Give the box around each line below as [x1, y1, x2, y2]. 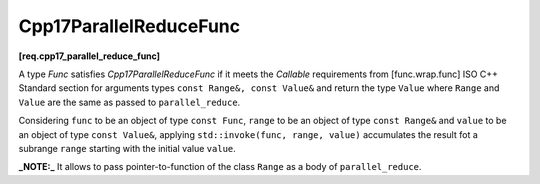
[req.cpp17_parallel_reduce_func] [18, 50, 160, 62]
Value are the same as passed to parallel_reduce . [18, 96, 241, 108]
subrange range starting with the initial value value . [18, 142, 237, 154]
